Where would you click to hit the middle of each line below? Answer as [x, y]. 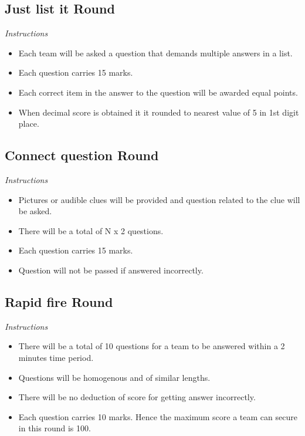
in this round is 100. [55, 428]
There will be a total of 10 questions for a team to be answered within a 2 [152, 346]
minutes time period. [56, 357]
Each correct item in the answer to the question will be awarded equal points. [158, 92]
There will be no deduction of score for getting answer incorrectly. [137, 397]
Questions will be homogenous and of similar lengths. [114, 377]
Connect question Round [82, 155]
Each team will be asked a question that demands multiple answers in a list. [155, 53]
